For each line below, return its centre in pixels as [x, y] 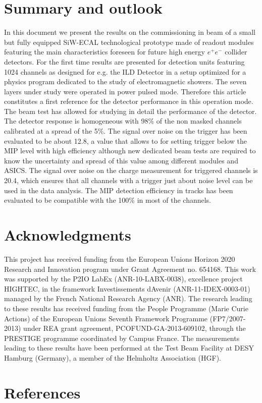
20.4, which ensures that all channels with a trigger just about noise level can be [128, 180]
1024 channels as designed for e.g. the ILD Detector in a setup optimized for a [125, 71]
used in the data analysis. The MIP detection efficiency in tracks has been [119, 190]
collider [236, 52]
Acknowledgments [68, 235]
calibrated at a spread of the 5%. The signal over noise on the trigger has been [126, 131]
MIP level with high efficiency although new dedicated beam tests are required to [130, 151]
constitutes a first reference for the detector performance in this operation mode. [129, 101]
